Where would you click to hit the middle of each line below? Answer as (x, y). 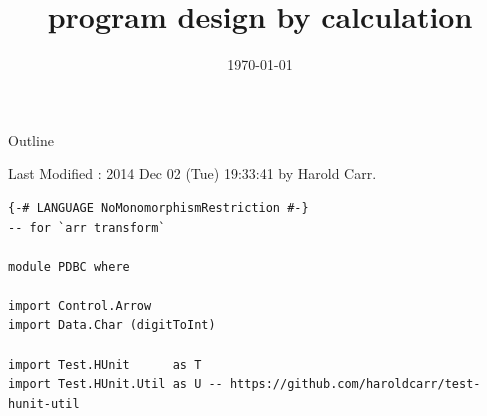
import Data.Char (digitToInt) (112, 325)
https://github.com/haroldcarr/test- (355, 384)
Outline (31, 139)
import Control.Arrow (80, 305)
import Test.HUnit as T (105, 364)
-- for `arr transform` (87, 227)
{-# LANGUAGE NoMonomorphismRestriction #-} (158, 207)
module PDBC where (69, 266)
